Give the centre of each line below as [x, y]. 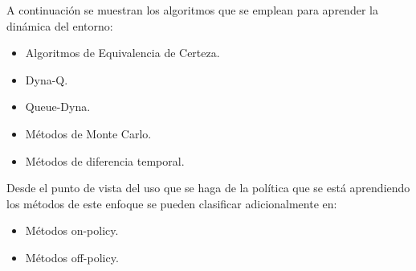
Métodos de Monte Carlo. [88, 133]
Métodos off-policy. [72, 257]
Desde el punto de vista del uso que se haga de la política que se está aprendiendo [208, 188]
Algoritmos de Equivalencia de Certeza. [122, 53]
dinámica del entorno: [60, 25]
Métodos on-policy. [72, 230]
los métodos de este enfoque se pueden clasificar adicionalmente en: [172, 203]
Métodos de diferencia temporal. [105, 160]
